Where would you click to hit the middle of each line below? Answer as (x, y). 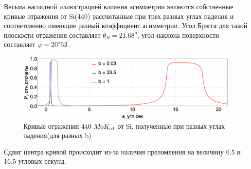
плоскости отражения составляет (52, 35)
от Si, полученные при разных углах (171, 126)
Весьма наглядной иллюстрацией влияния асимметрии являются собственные (119, 6)
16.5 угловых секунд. (35, 161)
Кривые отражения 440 (57, 126)
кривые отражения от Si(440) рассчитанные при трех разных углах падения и (119, 16)
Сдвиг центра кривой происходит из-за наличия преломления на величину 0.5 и (122, 151)
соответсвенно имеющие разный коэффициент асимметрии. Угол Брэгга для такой (126, 25)
